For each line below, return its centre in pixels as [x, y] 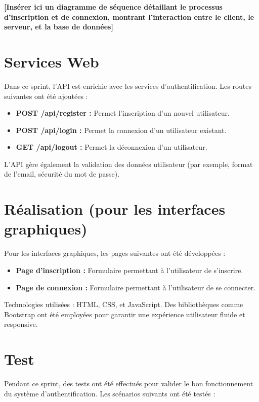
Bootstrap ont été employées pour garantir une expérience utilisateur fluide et [125, 314]
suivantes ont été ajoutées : [46, 96]
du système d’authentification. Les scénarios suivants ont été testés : [110, 393]
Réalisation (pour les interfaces [115, 209]
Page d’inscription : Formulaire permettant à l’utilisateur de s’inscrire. [129, 270]
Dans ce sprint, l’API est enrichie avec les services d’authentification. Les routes [128, 86]
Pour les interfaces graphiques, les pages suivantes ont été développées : [115, 253]
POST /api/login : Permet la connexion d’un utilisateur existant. [121, 130]
